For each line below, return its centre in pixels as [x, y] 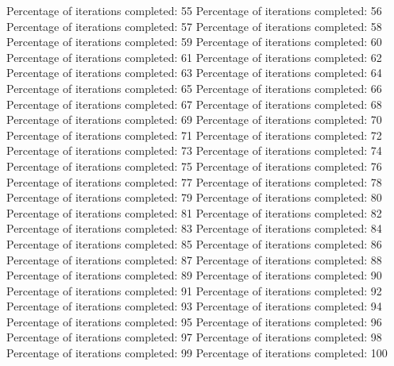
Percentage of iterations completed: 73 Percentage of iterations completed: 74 [194, 150]
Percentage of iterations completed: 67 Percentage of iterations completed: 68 [194, 104]
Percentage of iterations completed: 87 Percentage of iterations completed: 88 [194, 259]
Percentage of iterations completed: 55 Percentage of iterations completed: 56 [194, 10]
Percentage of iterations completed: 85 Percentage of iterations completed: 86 [194, 243]
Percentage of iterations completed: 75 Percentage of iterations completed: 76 [194, 166]
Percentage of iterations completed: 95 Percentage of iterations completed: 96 [194, 321]
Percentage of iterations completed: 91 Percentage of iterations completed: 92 [194, 290]
